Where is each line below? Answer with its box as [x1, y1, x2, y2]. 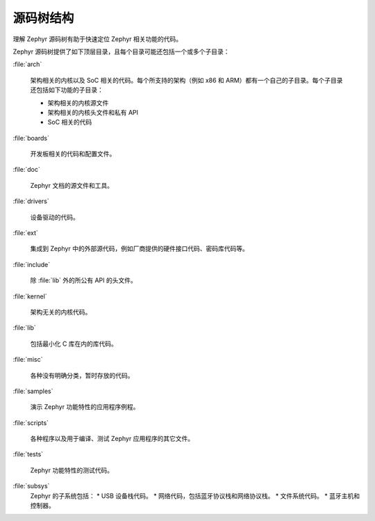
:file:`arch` [12, 60, 42, 69]
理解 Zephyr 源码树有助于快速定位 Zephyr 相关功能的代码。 [12, 35, 183, 43]
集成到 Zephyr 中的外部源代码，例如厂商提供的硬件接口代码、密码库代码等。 [30, 244, 249, 253]
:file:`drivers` [12, 197, 50, 205]
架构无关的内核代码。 [30, 307, 92, 316]
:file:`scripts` [12, 418, 49, 427]
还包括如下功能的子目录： [30, 86, 103, 94]
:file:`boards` [12, 134, 50, 142]
